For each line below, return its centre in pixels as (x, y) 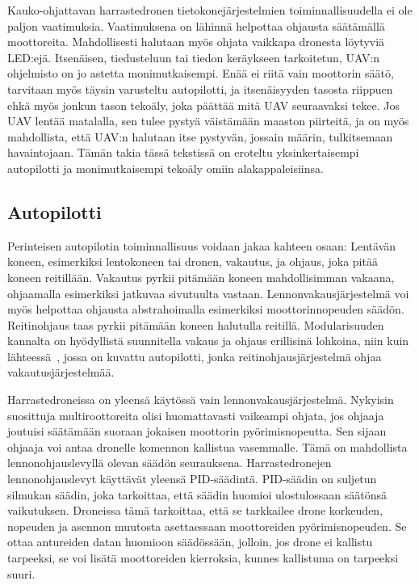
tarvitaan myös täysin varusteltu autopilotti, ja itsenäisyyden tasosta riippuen (200, 88)
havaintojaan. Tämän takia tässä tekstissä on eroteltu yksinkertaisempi (183, 152)
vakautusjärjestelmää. (61, 372)
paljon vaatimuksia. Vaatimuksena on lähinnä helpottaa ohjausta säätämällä (196, 25)
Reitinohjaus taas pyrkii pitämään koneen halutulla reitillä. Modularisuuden (196, 324)
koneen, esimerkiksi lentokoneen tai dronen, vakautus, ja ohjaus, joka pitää (193, 261)
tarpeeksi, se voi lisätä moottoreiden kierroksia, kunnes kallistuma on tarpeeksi (203, 558)
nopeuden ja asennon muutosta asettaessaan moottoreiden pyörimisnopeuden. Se (207, 526)
